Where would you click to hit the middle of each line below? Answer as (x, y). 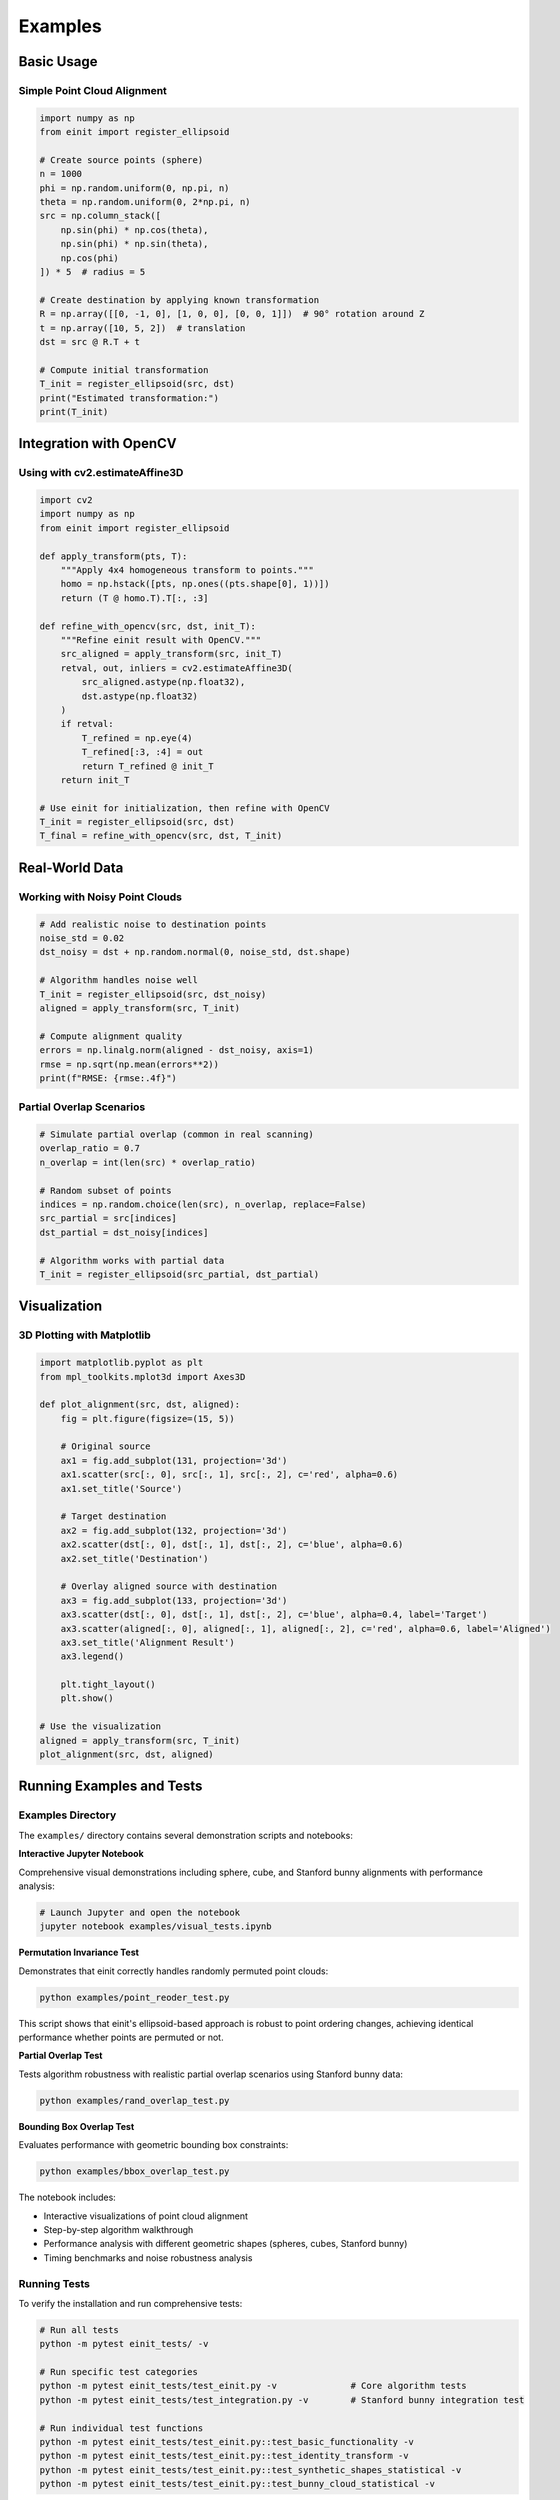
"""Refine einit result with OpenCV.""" (161, 639)
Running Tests (54, 2283)
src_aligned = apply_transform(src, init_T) (171, 654)
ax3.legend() (92, 1656)
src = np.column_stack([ (100, 216)
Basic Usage (58, 61)
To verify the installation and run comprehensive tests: (130, 2303)
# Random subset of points (105, 1190)
